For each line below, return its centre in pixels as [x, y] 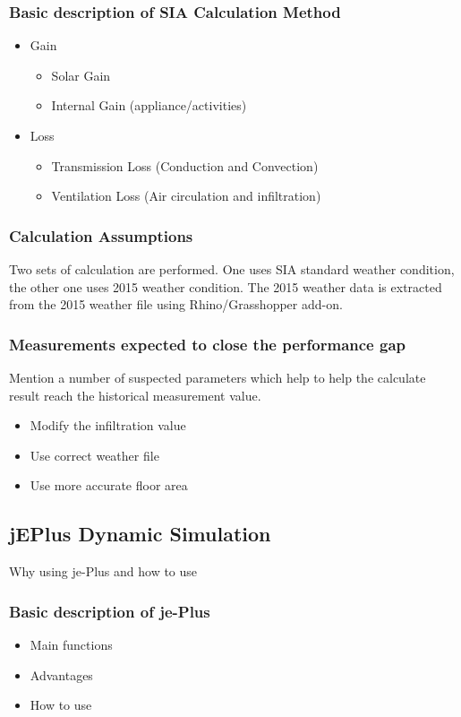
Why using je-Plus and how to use [103, 571]
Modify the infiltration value [108, 425]
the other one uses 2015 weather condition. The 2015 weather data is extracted [226, 286]
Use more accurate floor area [109, 485]
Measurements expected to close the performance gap [207, 344]
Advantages [61, 674]
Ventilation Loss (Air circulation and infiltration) [186, 196]
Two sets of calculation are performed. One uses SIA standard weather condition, [232, 269]
